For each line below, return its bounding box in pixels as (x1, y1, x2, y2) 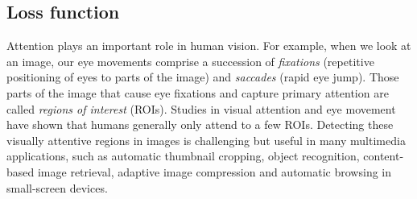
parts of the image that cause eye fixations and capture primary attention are (6, 84, 389, 101)
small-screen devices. (6, 179, 108, 196)
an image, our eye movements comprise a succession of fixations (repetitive (6, 52, 374, 69)
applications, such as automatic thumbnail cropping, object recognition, (6, 147, 360, 164)
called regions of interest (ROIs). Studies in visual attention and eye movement (6, 100, 396, 117)
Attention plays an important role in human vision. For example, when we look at (6, 37, 411, 54)
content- (363, 147, 404, 164)
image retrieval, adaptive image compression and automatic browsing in (37, 163, 392, 180)
